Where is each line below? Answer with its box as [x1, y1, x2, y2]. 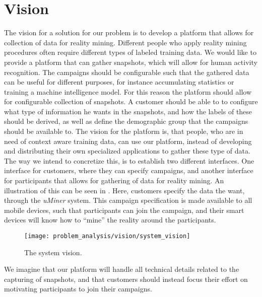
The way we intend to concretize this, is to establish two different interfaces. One [4, 155, 254, 166]
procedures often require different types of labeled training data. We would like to [4, 47, 256, 57]
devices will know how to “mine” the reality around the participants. [4, 214, 216, 225]
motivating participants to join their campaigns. [4, 283, 152, 294]
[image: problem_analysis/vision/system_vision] [24, 233, 190, 240]
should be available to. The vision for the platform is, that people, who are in [4, 126, 243, 136]
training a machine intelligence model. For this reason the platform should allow [4, 86, 251, 97]
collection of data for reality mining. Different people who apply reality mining [4, 37, 247, 47]
